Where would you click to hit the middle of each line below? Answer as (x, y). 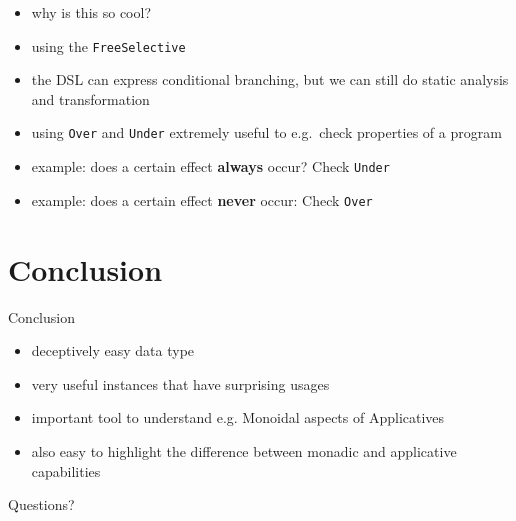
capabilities (66, 470)
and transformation (90, 98)
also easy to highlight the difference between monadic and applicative (244, 450)
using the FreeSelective (108, 45)
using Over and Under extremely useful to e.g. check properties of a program (266, 132)
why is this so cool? (91, 12)
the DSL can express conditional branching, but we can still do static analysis (270, 79)
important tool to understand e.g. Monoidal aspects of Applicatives (238, 417)
